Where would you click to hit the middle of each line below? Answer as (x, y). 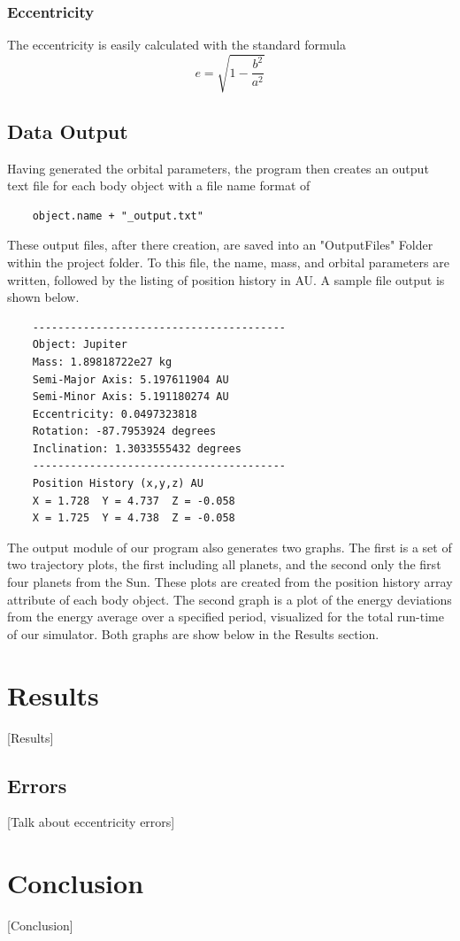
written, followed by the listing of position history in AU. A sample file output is (226, 279)
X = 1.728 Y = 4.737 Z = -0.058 (134, 501)
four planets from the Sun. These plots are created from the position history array (230, 582)
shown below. (43, 297)
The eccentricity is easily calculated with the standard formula (176, 45)
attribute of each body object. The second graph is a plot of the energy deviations (230, 599)
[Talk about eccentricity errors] (91, 822)
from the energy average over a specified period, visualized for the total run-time (226, 617)
